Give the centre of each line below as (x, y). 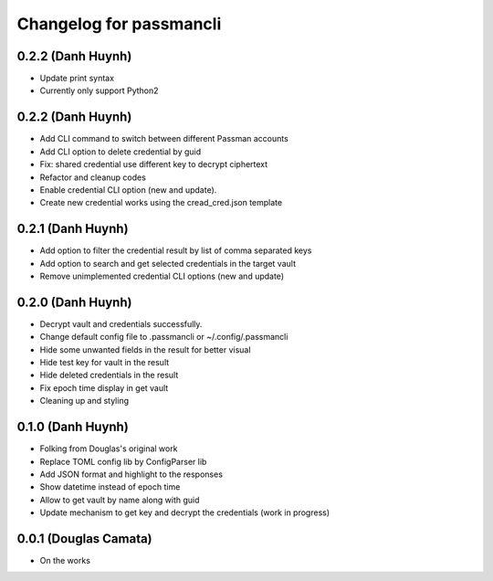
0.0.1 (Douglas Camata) (84, 539)
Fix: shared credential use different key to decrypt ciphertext (154, 164)
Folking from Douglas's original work (109, 449)
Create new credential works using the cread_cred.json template (161, 203)
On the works (65, 561)
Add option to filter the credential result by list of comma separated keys (176, 250)
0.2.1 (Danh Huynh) (73, 229)
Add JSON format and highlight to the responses (131, 474)
